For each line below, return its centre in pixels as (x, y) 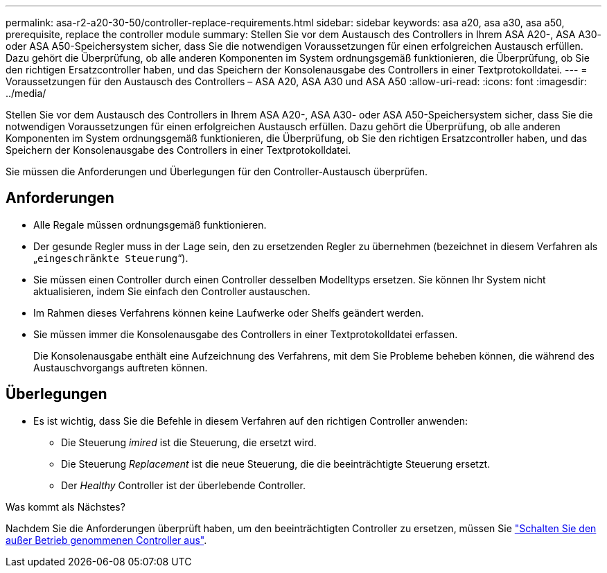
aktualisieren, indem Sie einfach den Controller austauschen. (172, 291)
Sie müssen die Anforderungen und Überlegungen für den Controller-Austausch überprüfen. (217, 171)
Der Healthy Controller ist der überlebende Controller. (183, 485)
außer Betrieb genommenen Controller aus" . (106, 540)
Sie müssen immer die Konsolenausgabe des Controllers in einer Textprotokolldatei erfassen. (246, 334)
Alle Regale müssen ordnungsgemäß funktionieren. (150, 224)
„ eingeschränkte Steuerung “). (111, 258)
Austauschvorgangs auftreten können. (121, 367)
